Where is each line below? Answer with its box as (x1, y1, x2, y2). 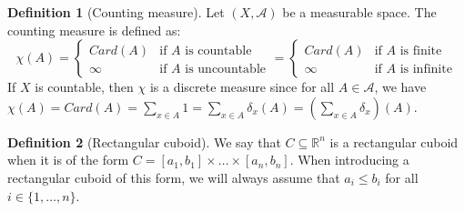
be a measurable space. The (282, 3, 437, 21)
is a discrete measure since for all (149, 77, 335, 96)
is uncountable (185, 63, 267, 76)
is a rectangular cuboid (329, 132, 459, 151)
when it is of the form (7, 150, 129, 169)
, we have (374, 77, 427, 96)
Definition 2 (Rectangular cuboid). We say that (7, 132, 281, 151)
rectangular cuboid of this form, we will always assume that (7, 167, 340, 187)
